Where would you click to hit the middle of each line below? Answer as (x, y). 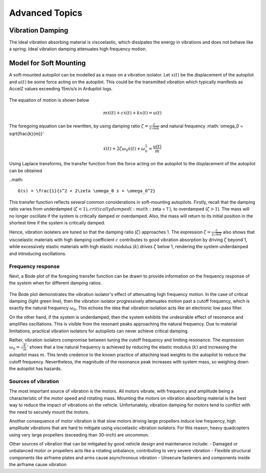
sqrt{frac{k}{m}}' (27, 134)
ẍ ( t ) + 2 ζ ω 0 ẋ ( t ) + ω (124, 149)
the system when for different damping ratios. (55, 283)
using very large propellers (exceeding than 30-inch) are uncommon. (79, 435)
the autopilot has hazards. (35, 369)
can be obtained (26, 171)
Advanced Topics (46, 13)
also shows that (239, 232)
